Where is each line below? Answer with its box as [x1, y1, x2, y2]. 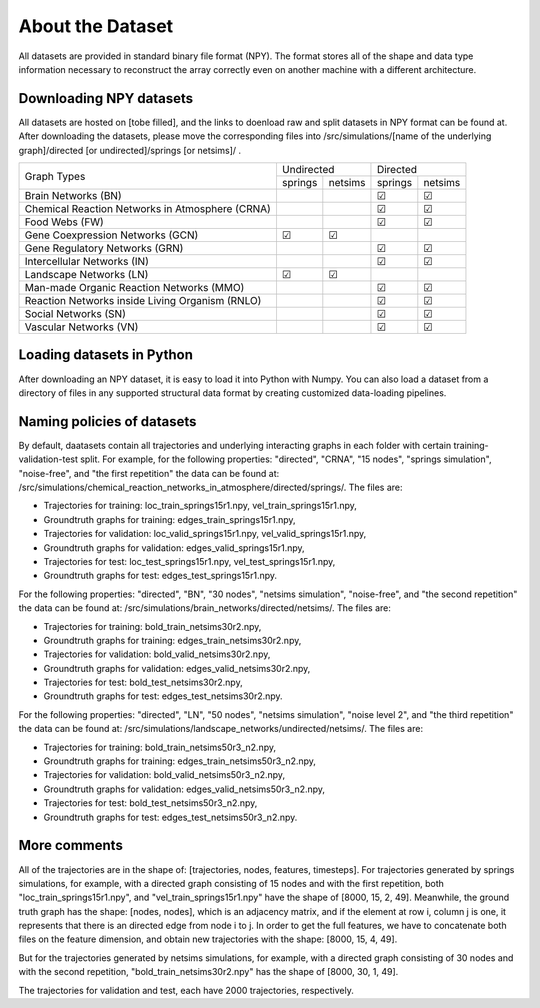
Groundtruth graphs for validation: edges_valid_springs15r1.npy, [43, 541, 305, 554]
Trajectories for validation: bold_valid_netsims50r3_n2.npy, [43, 769, 285, 781]
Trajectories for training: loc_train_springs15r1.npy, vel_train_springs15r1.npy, [43, 500, 357, 512]
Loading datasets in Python [18, 346, 194, 364]
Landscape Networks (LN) [24, 268, 149, 282]
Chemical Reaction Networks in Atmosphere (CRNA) [24, 202, 272, 216]
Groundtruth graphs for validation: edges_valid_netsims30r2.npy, [43, 662, 311, 674]
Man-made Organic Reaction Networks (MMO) [24, 281, 245, 295]
